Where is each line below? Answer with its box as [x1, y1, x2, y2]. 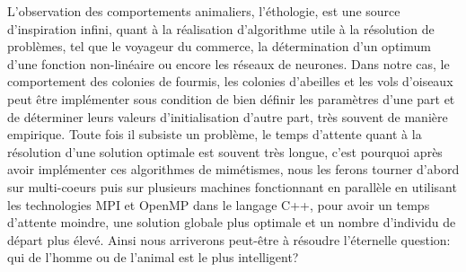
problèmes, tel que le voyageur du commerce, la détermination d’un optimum [7, 37, 431, 56]
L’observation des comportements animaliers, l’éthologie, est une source [7, 2, 400, 20]
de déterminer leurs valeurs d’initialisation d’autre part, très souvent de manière [7, 107, 448, 126]
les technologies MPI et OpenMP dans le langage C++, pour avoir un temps [7, 195, 430, 214]
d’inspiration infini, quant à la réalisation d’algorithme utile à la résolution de [7, 19, 435, 38]
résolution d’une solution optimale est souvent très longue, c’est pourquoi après [7, 142, 443, 161]
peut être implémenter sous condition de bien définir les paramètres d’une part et [7, 89, 455, 108]
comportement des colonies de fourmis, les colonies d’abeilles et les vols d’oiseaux [7, 72, 453, 91]
